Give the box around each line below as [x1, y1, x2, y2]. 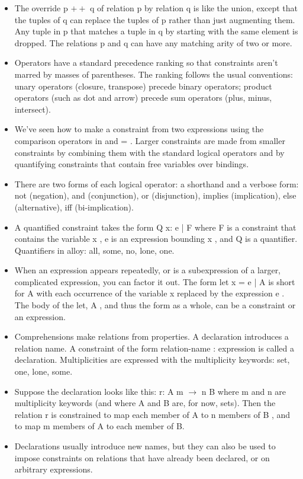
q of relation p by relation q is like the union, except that [90, 2, 298, 14]
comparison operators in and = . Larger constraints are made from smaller [14, 134, 285, 146]
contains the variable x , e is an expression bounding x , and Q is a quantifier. [14, 232, 298, 245]
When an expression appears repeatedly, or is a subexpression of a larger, [14, 264, 281, 276]
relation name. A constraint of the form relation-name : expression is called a [14, 341, 295, 354]
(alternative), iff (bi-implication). [14, 200, 134, 213]
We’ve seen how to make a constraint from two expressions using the [14, 123, 264, 135]
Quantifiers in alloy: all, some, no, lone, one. [14, 244, 175, 256]
